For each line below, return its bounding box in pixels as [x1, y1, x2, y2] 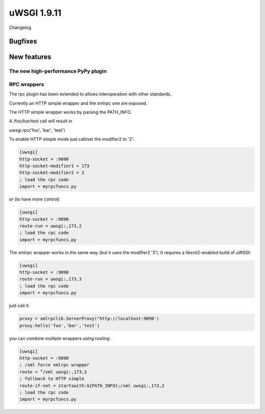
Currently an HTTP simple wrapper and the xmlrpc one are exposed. [9, 100, 148, 106]
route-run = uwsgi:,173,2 [19, 223, 82, 229]
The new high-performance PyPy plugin [9, 68, 107, 75]
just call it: [9, 303, 30, 309]
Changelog [9, 25, 31, 30]
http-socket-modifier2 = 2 [19, 170, 84, 176]
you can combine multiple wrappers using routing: [9, 335, 111, 341]
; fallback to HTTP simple [19, 376, 84, 382]
